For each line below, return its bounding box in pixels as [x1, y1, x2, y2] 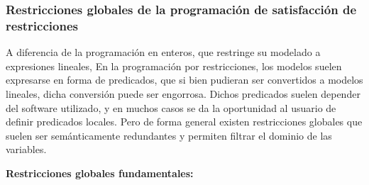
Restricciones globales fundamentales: [6, 165, 194, 180]
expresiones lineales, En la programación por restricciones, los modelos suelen [6, 58, 342, 73]
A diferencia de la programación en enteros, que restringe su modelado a [6, 45, 321, 60]
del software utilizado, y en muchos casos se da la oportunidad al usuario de [6, 100, 336, 115]
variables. [6, 142, 47, 157]
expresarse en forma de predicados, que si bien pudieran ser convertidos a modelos [6, 72, 363, 87]
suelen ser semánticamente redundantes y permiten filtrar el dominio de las [6, 128, 332, 142]
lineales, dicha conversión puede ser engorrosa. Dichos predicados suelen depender [6, 86, 360, 101]
